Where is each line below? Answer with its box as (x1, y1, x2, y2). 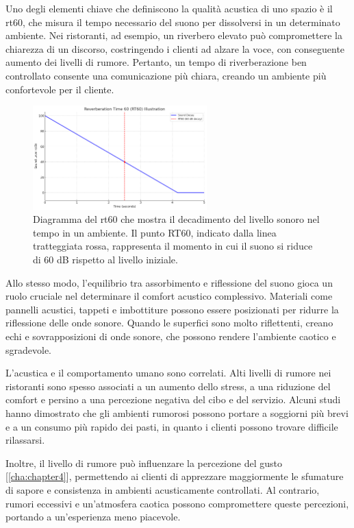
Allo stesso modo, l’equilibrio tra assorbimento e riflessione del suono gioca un (5, 275, 333, 289)
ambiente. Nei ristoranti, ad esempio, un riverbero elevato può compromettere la (5, 28, 342, 43)
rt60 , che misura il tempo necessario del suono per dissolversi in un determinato (5, 14, 340, 29)
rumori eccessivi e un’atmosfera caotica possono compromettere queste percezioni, (5, 496, 349, 510)
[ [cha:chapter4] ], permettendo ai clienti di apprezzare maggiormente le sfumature (5, 469, 344, 483)
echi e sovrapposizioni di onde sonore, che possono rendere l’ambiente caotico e (5, 329, 336, 344)
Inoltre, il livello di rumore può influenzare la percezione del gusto (5, 455, 282, 470)
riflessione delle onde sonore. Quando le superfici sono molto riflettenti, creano (5, 315, 333, 330)
